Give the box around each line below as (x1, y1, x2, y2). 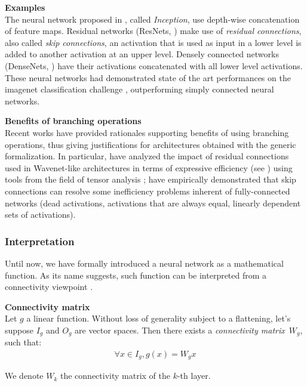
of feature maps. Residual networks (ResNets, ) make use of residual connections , (5, 24, 302, 37)
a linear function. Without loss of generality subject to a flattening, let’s (26, 312, 291, 325)
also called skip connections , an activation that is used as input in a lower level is (5, 36, 302, 48)
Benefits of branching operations (5, 115, 142, 127)
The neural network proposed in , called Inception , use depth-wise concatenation (5, 13, 300, 25)
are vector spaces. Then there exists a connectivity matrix (75, 323, 285, 336)
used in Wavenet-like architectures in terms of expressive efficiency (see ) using (5, 161, 293, 174)
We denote (5, 369, 44, 382)
